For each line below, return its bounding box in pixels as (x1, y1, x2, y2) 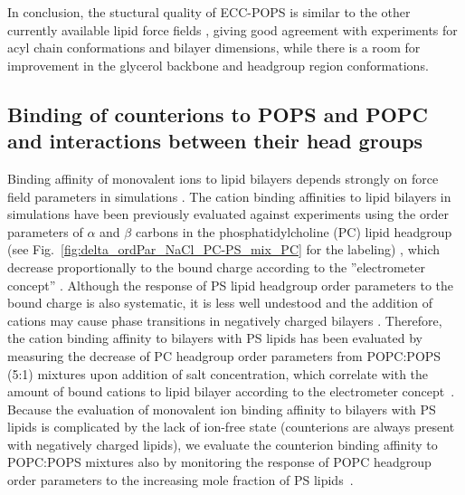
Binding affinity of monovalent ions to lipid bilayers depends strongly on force (7, 168, 439, 187)
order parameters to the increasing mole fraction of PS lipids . (7, 471, 354, 490)
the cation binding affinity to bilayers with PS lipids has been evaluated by (7, 328, 423, 347)
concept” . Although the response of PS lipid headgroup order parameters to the (7, 275, 454, 294)
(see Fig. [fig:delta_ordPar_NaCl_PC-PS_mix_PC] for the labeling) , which (7, 240, 441, 259)
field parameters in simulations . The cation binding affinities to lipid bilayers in (7, 186, 451, 205)
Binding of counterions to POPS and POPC (7, 100, 428, 128)
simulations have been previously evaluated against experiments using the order (7, 205, 449, 224)
